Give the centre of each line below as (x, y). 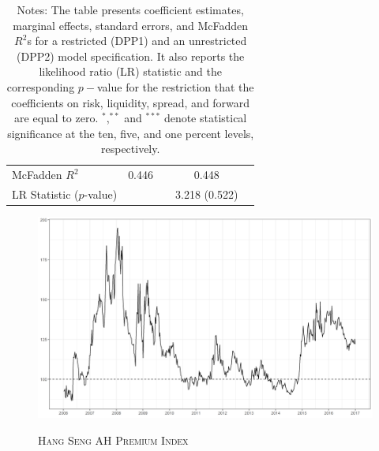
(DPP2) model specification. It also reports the (131, 56)
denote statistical (205, 118)
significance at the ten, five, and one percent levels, (131, 133)
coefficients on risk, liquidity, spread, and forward (131, 102)
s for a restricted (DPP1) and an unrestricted (137, 41)
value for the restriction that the (176, 86)
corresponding (41, 86)
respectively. (130, 149)
